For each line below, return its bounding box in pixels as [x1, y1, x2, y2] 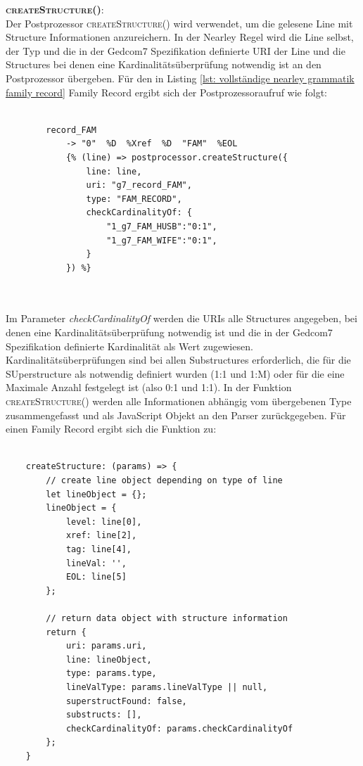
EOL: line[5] [65, 572, 127, 582]
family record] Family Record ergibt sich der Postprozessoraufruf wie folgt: [6, 84, 328, 99]
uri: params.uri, [65, 641, 147, 651]
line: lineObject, [65, 654, 152, 665]
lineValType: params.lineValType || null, [65, 682, 268, 692]
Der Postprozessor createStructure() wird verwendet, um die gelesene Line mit [6, 15, 353, 30]
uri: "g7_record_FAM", [86, 180, 192, 191]
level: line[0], [65, 516, 142, 527]
